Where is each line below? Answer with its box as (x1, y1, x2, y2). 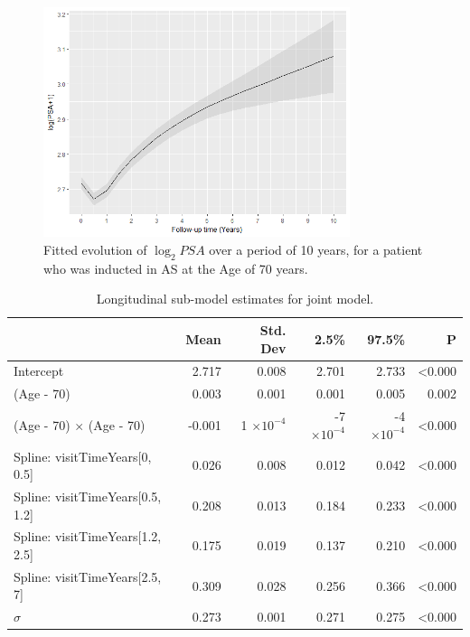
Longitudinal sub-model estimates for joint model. (96, 289, 374, 308)
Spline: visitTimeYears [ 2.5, (14, 567, 162, 585)
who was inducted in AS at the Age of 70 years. (43, 258, 308, 277)
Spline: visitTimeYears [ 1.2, (14, 527, 162, 546)
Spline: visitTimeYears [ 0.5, (14, 486, 162, 505)
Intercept (14, 361, 64, 380)
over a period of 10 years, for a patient (209, 239, 423, 258)
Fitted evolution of (43, 239, 147, 258)
